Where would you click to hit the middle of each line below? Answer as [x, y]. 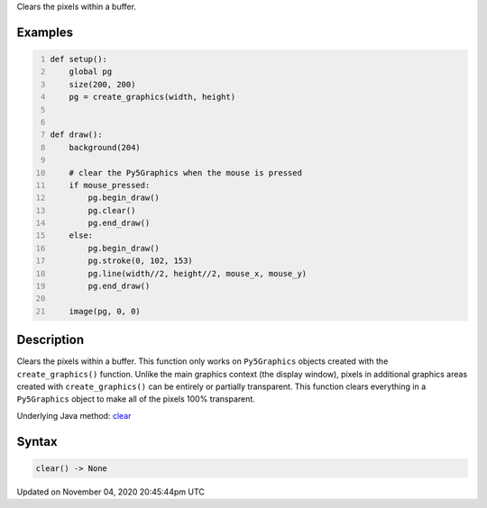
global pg [91, 72]
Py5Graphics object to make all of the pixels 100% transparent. [136, 399]
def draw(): [76, 135]
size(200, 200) [102, 84]
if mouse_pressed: [110, 185]
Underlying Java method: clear [74, 415]
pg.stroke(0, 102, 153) [140, 261]
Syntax [37, 441]
